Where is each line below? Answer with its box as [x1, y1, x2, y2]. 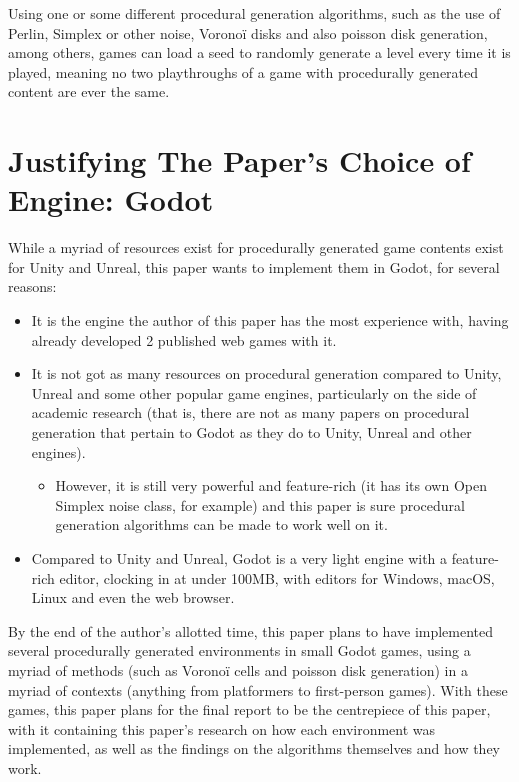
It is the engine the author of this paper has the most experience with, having [31, 310, 509, 331]
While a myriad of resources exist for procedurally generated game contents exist [8, 237, 504, 258]
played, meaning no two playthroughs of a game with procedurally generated [8, 61, 479, 82]
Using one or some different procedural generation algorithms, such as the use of [8, 3, 501, 23]
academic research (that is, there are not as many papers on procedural [31, 402, 470, 423]
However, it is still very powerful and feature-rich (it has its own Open [55, 475, 487, 496]
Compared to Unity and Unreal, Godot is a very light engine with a [31, 548, 448, 568]
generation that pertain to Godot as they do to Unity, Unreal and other [31, 422, 472, 443]
